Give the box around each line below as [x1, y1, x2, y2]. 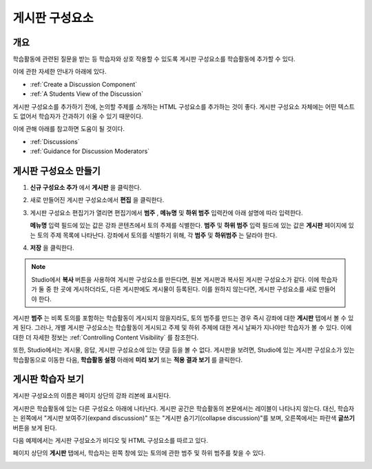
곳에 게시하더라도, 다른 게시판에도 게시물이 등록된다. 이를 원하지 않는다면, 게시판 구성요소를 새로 [60, 285, 318, 293]
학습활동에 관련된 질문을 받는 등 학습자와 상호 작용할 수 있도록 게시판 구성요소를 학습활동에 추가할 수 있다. [12, 55, 296, 63]
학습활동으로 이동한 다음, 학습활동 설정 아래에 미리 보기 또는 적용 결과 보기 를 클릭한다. [12, 355, 243, 363]
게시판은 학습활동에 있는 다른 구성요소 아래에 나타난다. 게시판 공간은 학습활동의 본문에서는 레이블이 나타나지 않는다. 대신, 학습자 [12, 404, 355, 412]
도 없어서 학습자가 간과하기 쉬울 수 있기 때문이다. [12, 112, 144, 121]
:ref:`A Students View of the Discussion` [30, 90, 144, 98]
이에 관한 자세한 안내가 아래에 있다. [12, 68, 107, 76]
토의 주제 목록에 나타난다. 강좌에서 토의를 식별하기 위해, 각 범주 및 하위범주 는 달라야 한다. [37, 231, 278, 239]
